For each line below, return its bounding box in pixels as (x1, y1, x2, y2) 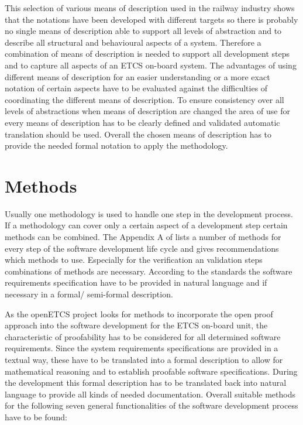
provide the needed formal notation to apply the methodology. (5, 139, 228, 152)
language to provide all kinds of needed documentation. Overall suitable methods (5, 388, 295, 400)
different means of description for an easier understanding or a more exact (5, 70, 270, 83)
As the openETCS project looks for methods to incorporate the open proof (5, 307, 273, 320)
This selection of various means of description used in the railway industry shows (5, 2, 295, 13)
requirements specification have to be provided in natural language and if (5, 276, 267, 289)
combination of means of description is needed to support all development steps (5, 47, 290, 60)
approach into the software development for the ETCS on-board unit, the (5, 319, 268, 331)
